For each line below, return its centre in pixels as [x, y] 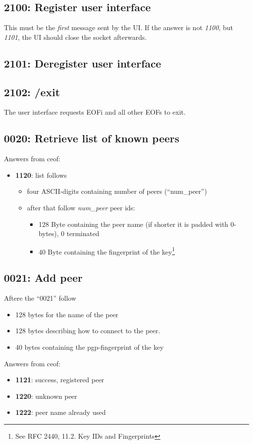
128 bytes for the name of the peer [67, 314]
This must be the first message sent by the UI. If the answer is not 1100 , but [118, 27]
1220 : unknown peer [46, 396]
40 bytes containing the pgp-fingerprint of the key [90, 347]
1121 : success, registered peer [60, 380]
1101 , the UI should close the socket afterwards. [75, 37]
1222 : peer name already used [61, 412]
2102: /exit [32, 92]
